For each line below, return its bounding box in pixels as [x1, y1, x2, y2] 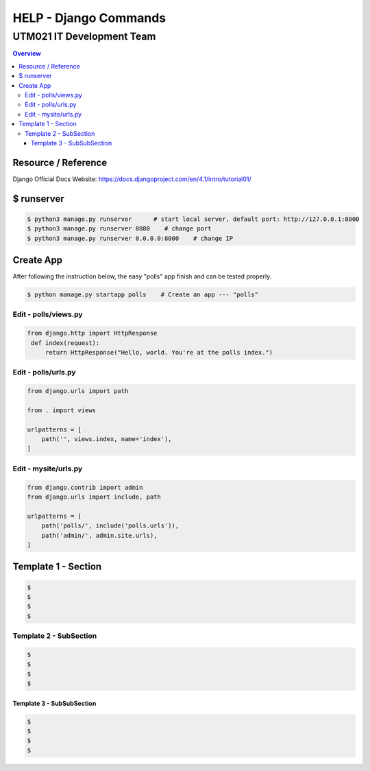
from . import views [27, 406, 96, 414]
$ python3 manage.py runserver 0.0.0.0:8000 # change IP [27, 234, 234, 242]
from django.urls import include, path [27, 493, 161, 501]
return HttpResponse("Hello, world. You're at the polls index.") [45, 348, 273, 356]
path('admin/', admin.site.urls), [41, 532, 158, 539]
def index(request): [31, 339, 100, 346]
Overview [12, 49, 41, 58]
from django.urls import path [27, 388, 129, 395]
